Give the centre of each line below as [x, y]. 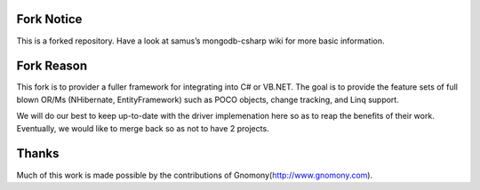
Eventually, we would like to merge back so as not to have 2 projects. [143, 128]
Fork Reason [52, 66]
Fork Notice [49, 19]
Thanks [38, 154]
